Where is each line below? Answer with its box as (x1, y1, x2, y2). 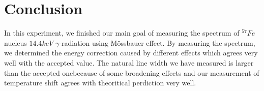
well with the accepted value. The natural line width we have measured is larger (4, 57, 254, 68)
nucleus (4, 37, 27, 48)
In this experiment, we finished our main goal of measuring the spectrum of (4, 27, 240, 38)
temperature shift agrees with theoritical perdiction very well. (4, 77, 196, 88)
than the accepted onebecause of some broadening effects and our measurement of (4, 67, 259, 78)
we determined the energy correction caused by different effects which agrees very (4, 47, 258, 58)
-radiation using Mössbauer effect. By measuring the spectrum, (59, 37, 255, 48)
